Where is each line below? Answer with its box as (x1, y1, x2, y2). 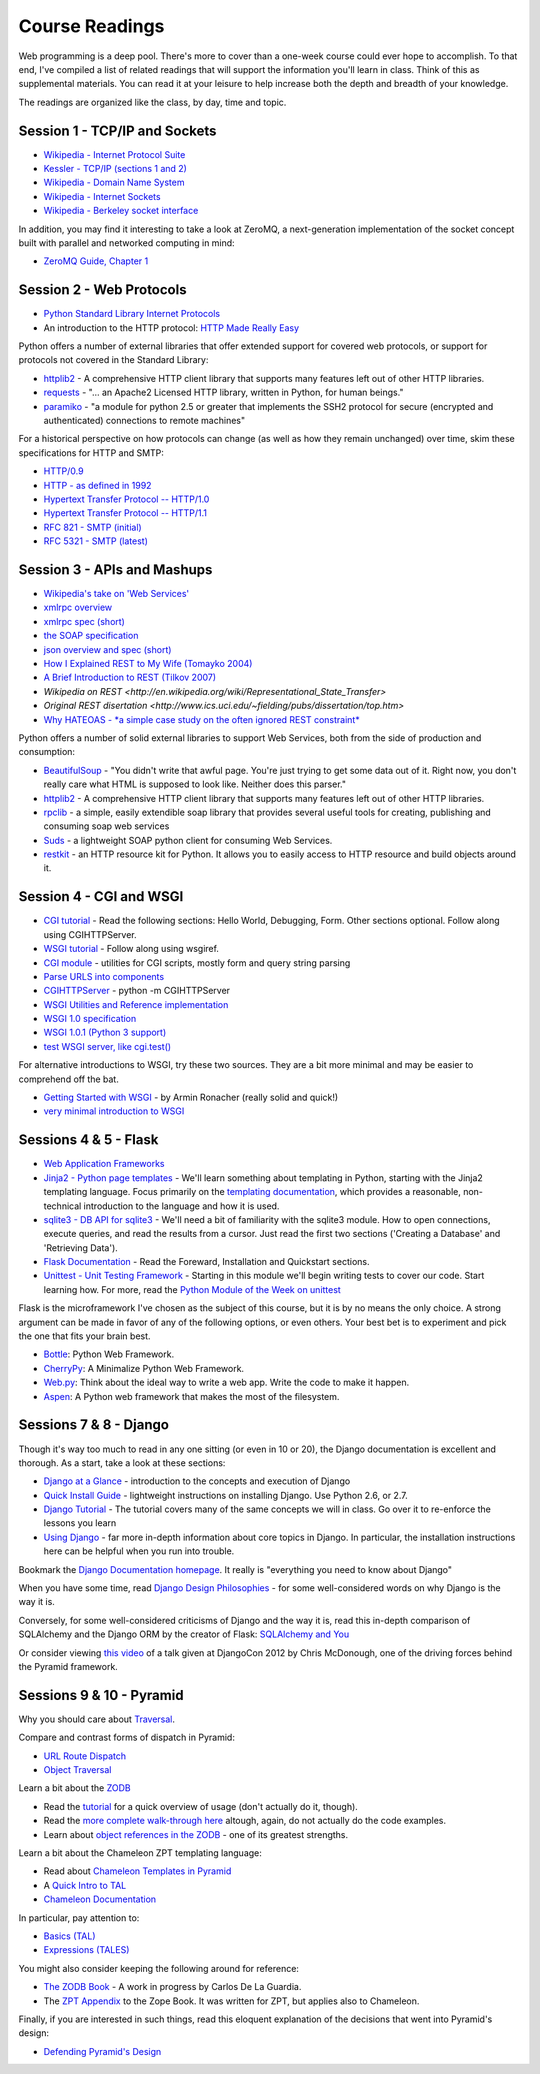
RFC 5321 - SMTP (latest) (43, 535, 149, 547)
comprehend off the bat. (18, 1073, 119, 1085)
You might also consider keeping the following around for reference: (18, 1962, 300, 1974)
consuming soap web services (43, 820, 170, 832)
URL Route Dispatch (43, 1750, 127, 1762)
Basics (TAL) (43, 1930, 96, 1942)
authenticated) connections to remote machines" (43, 415, 245, 426)
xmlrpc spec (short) (43, 615, 125, 627)
